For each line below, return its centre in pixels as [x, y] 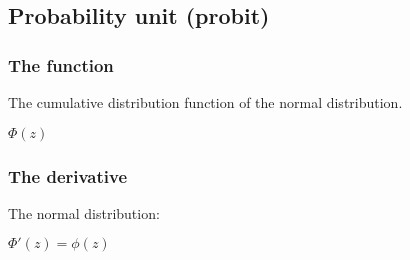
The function [61, 64]
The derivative [68, 175]
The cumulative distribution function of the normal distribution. [205, 102]
